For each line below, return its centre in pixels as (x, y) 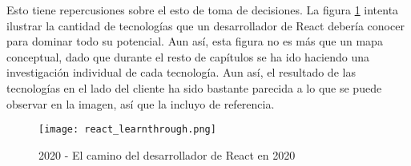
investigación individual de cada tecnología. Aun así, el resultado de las (181, 72)
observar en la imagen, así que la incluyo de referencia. (141, 103)
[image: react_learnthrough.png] (127, 130)
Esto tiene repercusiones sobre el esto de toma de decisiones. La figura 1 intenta (203, 10)
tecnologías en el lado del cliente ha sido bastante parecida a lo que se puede (194, 87)
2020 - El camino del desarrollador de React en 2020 (167, 154)
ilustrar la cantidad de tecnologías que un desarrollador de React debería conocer (205, 25)
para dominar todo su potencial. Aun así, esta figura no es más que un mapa (195, 41)
